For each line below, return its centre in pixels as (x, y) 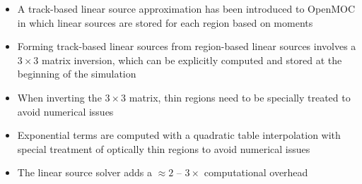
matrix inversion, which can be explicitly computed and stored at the (192, 60)
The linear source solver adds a (84, 172)
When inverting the (59, 97)
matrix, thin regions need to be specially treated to (240, 97)
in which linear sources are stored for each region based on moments (165, 22)
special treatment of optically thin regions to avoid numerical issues (164, 148)
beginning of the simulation (77, 74)
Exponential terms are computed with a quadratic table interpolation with (179, 135)
